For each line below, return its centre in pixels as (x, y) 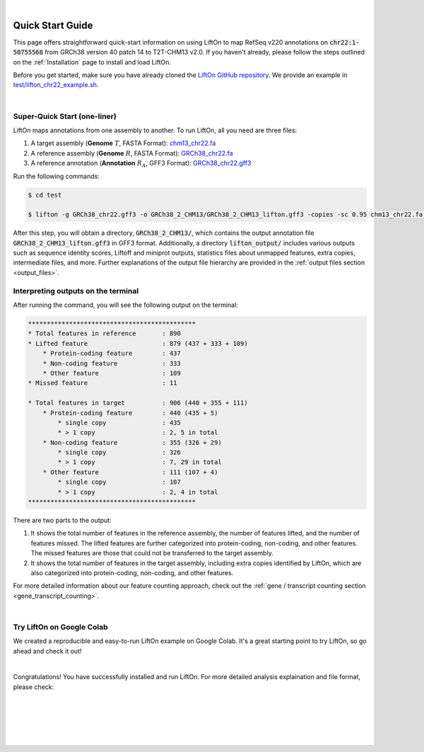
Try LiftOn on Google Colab (61, 627)
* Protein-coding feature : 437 (112, 353)
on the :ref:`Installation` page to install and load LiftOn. (92, 62)
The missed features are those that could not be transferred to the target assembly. (152, 553)
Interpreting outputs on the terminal (76, 291)
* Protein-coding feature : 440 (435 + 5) (130, 413)
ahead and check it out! (47, 651)
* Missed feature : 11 (102, 383)
